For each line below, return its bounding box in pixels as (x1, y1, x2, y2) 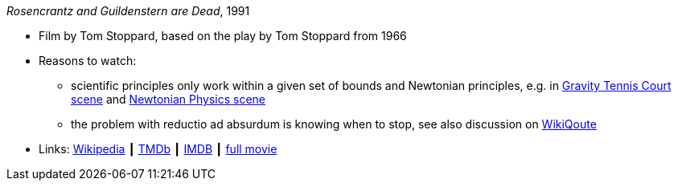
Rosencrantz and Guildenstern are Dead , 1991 (6, 4, 250, 18)
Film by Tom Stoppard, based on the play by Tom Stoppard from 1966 (39, 29, 407, 43)
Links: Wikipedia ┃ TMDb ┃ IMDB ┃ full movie (39, 142, 277, 156)
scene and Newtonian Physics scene (71, 92, 266, 106)
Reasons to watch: (39, 54, 137, 67)
